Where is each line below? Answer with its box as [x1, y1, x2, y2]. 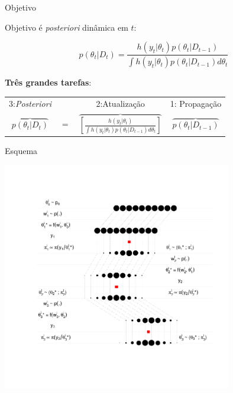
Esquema [5, 144, 38, 156]
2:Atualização [96, 97, 145, 110]
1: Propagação [170, 97, 222, 110]
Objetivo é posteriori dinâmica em [5, 21, 128, 33]
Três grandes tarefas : [5, 76, 92, 89]
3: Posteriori [9, 97, 51, 110]
